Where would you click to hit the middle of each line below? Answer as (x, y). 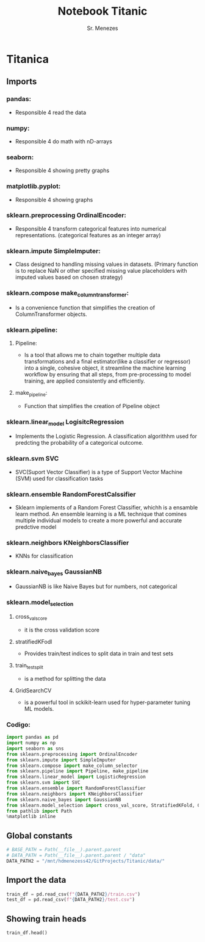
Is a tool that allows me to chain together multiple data (92, 354)
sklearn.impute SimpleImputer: (53, 251)
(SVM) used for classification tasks (59, 478)
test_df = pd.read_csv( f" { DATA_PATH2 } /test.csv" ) (71, 900)
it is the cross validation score (62, 630)
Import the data (36, 880)
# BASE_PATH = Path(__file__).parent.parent (64, 850)
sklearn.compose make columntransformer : (68, 293)
